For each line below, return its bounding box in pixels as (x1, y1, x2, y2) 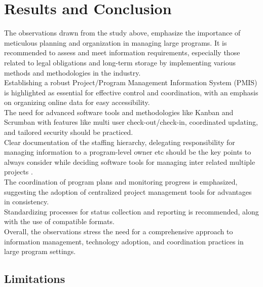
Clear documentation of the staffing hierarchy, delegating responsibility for (4, 136, 235, 147)
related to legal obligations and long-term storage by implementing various (4, 57, 236, 67)
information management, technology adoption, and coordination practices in (4, 236, 244, 246)
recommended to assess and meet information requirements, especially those (4, 47, 240, 58)
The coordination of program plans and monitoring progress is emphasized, (4, 176, 238, 187)
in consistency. (4, 196, 49, 207)
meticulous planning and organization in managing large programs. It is (4, 37, 227, 48)
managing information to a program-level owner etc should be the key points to (4, 147, 251, 157)
